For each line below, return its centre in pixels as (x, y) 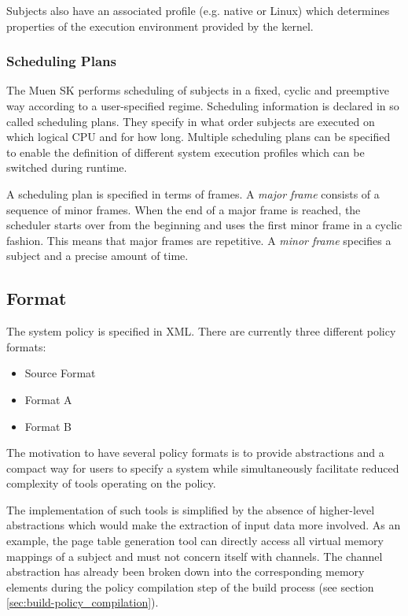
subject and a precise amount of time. (97, 256)
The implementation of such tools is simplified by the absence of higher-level (191, 509)
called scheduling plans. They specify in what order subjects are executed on (191, 121)
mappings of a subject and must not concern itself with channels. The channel (195, 556)
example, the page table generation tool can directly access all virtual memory (195, 541)
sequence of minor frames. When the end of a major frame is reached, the (184, 209)
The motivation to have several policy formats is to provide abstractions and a (195, 453)
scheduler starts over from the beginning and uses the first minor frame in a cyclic (204, 225)
